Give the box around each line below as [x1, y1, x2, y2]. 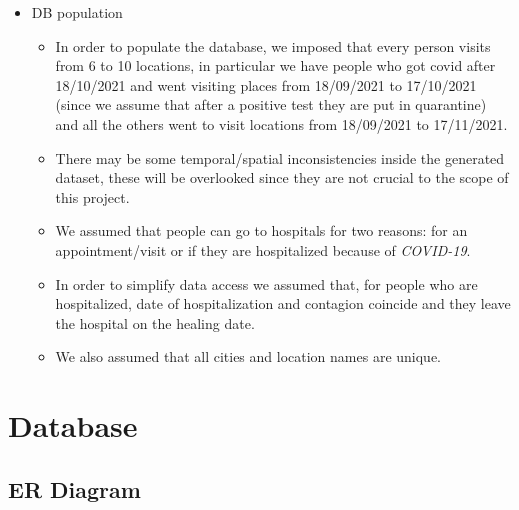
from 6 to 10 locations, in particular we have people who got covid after [55, 55, 496, 76]
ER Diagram [8, 473, 141, 504]
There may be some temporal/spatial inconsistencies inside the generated [55, 147, 505, 168]
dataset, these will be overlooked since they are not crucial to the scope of [55, 167, 509, 188]
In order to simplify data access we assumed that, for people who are [55, 273, 478, 294]
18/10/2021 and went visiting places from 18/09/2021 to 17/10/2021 [55, 74, 477, 95]
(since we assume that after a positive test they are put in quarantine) [55, 94, 487, 115]
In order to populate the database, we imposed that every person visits [55, 35, 491, 56]
